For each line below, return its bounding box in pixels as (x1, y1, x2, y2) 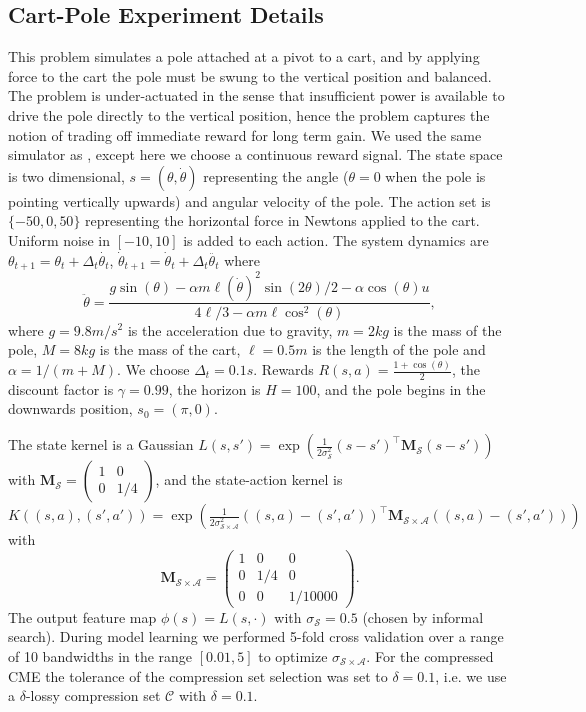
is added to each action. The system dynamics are (183, 229, 489, 250)
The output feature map (8, 606, 157, 627)
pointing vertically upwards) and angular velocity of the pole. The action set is (8, 190, 491, 211)
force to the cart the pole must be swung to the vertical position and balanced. (8, 65, 492, 86)
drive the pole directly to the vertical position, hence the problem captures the (8, 104, 490, 125)
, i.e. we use (435, 665, 507, 686)
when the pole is (385, 165, 486, 186)
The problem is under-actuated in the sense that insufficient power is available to (8, 85, 505, 106)
